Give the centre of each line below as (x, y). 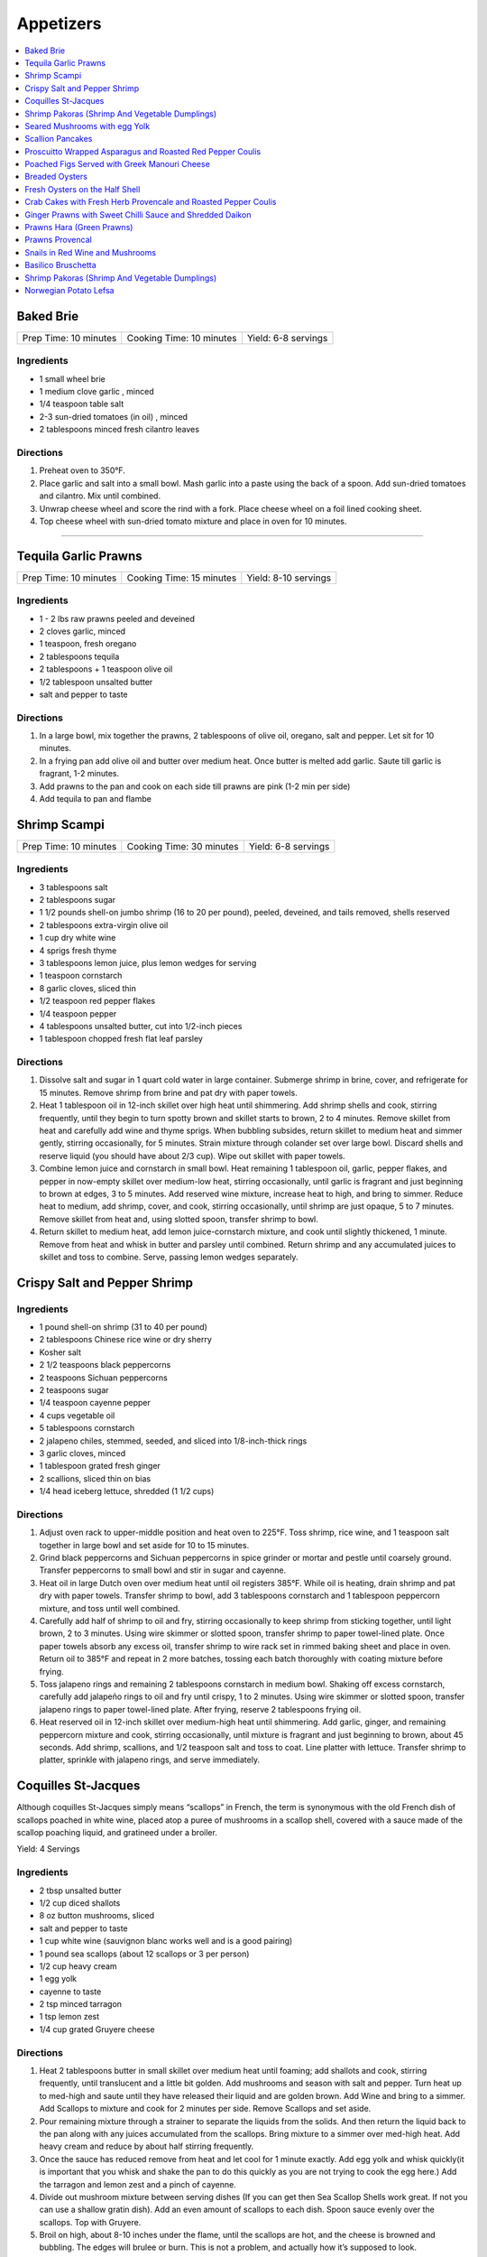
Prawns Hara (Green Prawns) (79, 228)
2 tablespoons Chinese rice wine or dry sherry (125, 1340)
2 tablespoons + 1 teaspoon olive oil (106, 669)
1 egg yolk (58, 1979)
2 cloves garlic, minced (83, 631)
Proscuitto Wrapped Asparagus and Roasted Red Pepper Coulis (143, 151)
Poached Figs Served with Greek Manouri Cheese (118, 164)
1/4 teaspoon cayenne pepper (95, 1403)
